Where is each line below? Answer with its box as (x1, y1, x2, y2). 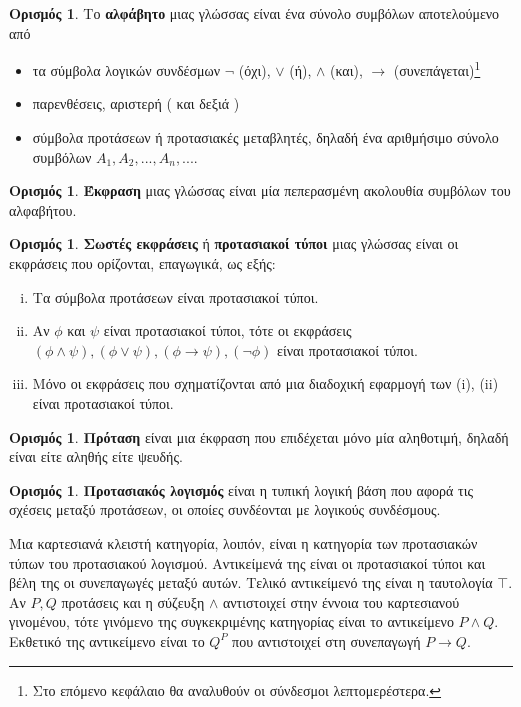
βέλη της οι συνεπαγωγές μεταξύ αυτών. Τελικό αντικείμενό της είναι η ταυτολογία (9, 572, 493, 593)
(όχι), (238, 59, 271, 80)
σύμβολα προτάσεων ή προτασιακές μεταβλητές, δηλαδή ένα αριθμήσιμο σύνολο (32, 127, 499, 148)
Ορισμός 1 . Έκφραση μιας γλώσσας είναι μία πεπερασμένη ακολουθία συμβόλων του (9, 180, 511, 201)
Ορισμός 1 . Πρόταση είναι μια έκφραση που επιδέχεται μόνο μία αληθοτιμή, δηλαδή (9, 426, 509, 447)
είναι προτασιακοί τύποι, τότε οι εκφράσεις (103, 320, 352, 341)
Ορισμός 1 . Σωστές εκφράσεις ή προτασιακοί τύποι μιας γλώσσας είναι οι (9, 233, 459, 254)
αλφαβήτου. (9, 199, 77, 220)
